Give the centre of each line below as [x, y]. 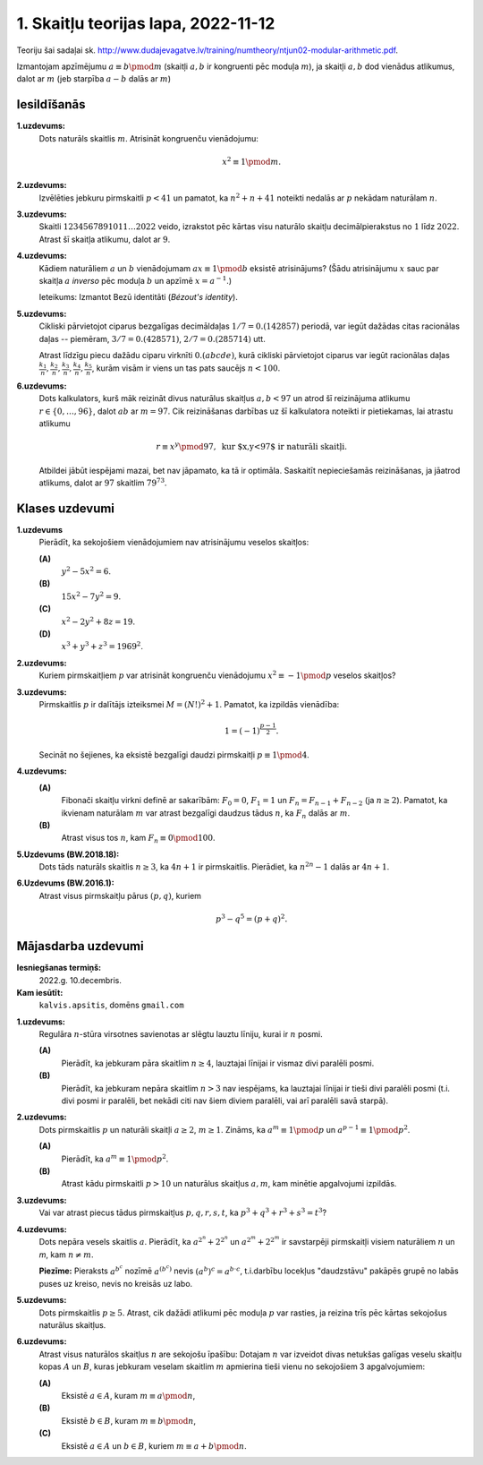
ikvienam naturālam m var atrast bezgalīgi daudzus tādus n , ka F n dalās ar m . [206, 814]
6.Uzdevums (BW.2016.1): [66, 883]
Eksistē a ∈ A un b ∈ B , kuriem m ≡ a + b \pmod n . [154, 1445]
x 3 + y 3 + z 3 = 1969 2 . [102, 646]
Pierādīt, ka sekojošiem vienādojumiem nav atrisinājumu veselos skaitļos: [174, 543]
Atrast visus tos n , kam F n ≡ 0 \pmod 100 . [138, 839]
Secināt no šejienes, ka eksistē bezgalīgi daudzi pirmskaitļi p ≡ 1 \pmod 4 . [174, 754]
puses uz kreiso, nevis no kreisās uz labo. [116, 1283]
